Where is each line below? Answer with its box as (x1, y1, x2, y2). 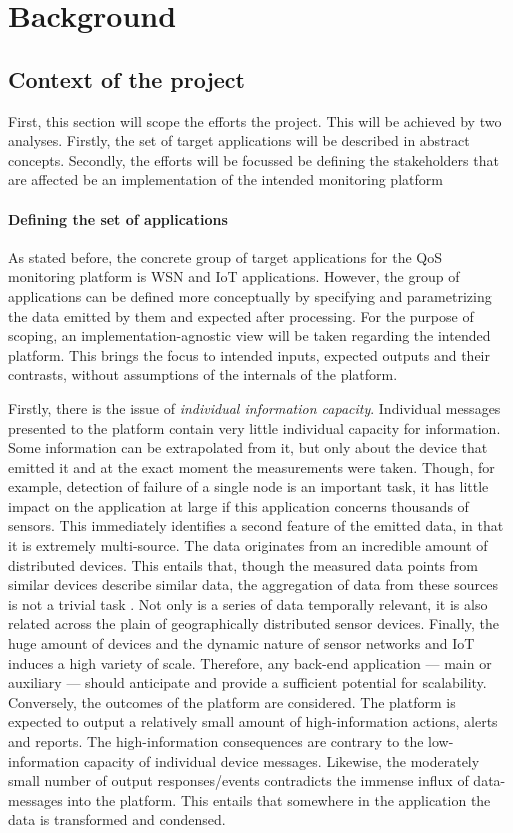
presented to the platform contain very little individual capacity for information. (8, 417, 501, 438)
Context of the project (8, 63, 245, 94)
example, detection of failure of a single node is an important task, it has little (8, 476, 489, 497)
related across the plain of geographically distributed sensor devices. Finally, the (8, 613, 499, 634)
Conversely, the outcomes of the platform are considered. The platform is (8, 691, 456, 712)
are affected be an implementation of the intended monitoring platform (8, 169, 443, 190)
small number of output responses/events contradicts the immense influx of (8, 770, 469, 791)
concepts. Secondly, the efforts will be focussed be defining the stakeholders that (8, 149, 499, 170)
